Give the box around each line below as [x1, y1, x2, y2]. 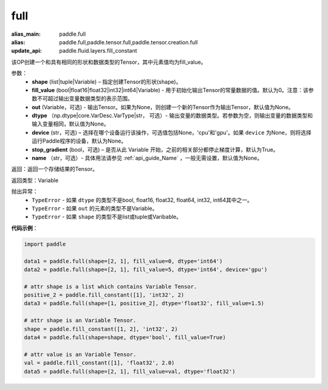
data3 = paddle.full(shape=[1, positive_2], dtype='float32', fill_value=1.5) [24, 300, 264, 307]
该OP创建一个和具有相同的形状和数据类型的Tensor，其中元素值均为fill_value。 [11, 58, 207, 66]
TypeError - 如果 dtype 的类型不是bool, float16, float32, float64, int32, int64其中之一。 [32, 196, 253, 203]
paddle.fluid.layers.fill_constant [59, 47, 137, 55]
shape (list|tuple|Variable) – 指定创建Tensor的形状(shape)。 [32, 78, 182, 85]
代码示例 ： [11, 224, 38, 232]
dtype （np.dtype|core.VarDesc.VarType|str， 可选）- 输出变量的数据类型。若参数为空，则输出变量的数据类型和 [32, 112, 313, 119]
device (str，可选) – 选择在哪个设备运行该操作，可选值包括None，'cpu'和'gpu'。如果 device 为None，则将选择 [32, 129, 312, 136]
